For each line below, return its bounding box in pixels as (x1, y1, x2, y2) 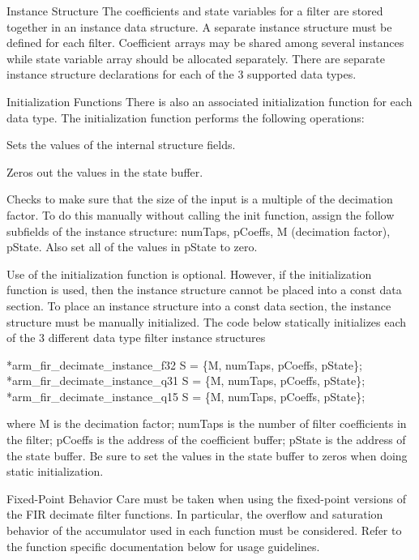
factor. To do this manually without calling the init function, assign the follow (6, 206, 395, 223)
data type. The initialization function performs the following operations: (6, 109, 365, 126)
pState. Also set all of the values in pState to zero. (6, 238, 258, 255)
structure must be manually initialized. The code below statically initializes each (6, 313, 407, 330)
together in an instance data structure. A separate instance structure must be (6, 18, 392, 35)
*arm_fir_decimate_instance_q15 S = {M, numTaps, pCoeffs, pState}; (6, 387, 366, 404)
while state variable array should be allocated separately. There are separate (6, 49, 385, 66)
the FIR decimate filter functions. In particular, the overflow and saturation (6, 506, 383, 523)
